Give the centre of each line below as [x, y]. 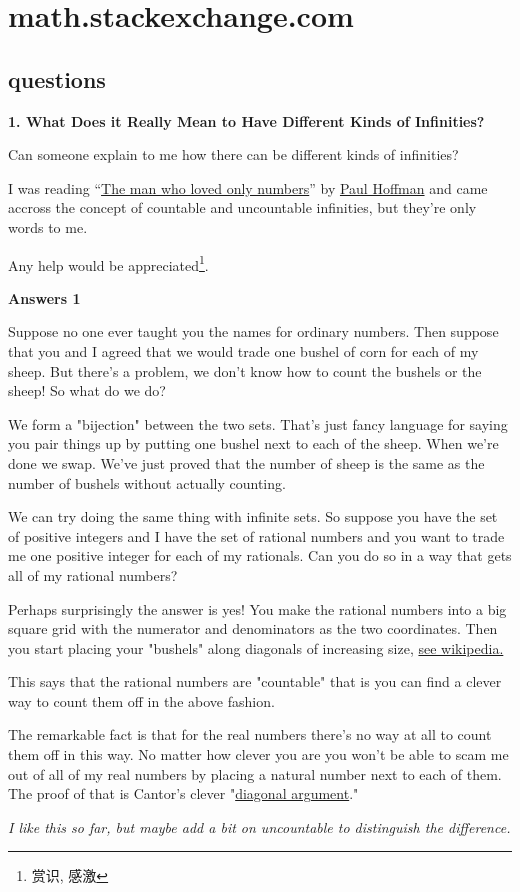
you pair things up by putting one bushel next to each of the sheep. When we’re [253, 443]
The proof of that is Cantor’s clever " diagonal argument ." [183, 793]
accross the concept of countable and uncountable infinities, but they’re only [242, 207]
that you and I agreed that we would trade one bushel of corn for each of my [243, 350]
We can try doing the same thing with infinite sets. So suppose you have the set [253, 516]
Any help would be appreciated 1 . [108, 263]
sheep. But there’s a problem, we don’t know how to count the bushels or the [245, 370]
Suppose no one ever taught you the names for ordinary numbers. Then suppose [253, 331]
